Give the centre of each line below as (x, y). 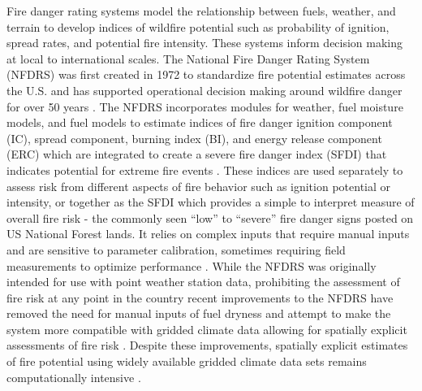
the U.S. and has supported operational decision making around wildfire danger (205, 90)
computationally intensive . (74, 377)
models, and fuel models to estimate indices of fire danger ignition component (200, 122)
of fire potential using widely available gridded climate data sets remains (187, 361)
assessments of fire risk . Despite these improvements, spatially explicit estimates (207, 345)
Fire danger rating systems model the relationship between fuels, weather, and (201, 11)
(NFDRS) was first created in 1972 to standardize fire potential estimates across (206, 74)
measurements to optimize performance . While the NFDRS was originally (192, 265)
